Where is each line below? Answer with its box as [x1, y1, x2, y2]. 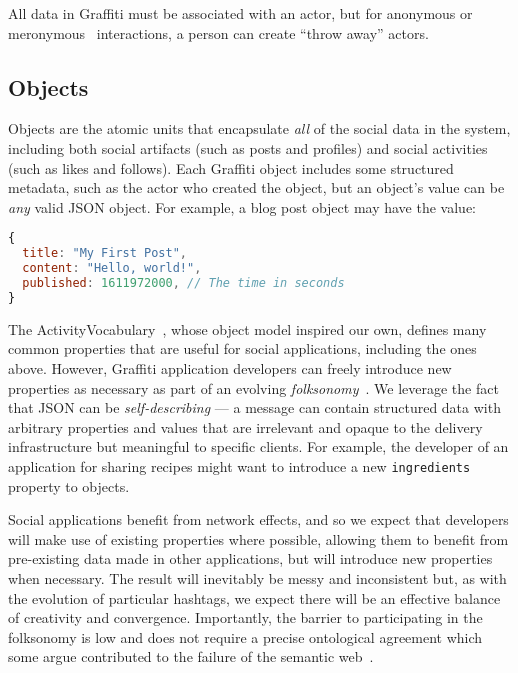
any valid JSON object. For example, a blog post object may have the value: [8, 196, 476, 217]
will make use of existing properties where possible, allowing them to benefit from [8, 528, 509, 549]
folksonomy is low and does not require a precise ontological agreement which [8, 626, 483, 647]
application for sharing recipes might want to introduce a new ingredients [8, 455, 471, 476]
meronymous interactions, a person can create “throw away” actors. [8, 22, 429, 43]
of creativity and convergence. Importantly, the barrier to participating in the [8, 607, 483, 628]
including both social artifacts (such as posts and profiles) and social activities [8, 137, 488, 158]
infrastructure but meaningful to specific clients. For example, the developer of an [8, 436, 509, 457]
